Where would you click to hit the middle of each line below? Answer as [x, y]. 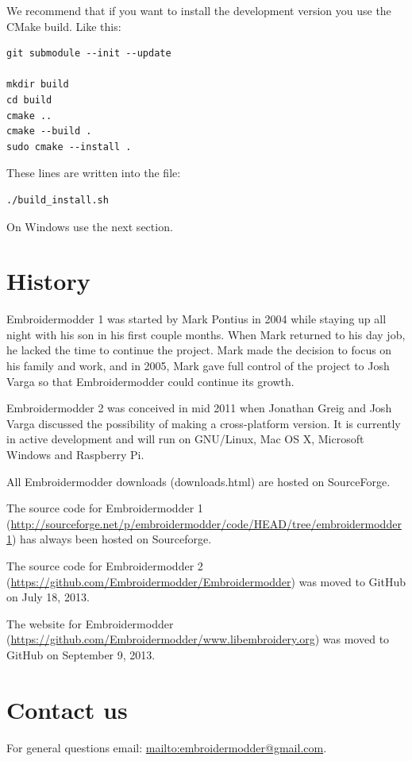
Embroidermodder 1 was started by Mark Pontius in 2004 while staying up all [196, 319]
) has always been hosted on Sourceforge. [112, 539]
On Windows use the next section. [90, 226]
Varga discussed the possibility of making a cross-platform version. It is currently [204, 423]
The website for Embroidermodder [90, 623]
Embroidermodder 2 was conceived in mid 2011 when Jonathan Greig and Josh [199, 408]
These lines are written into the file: [94, 173]
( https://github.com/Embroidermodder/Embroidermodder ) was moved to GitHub [206, 581]
